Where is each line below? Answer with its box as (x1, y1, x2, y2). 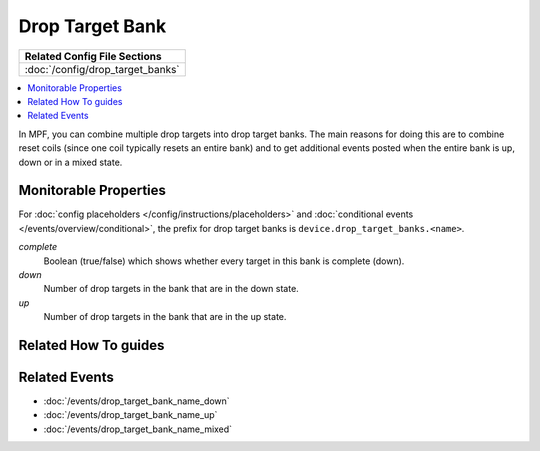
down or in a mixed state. (18, 156, 123, 168)
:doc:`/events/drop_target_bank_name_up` (43, 409, 218, 421)
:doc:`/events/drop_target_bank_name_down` (43, 395, 230, 407)
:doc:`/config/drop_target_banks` (24, 62, 180, 76)
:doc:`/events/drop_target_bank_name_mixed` (43, 423, 233, 435)
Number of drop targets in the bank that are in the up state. (43, 311, 287, 323)
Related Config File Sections (24, 49, 162, 63)
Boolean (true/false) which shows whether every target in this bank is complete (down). (43, 255, 405, 267)
